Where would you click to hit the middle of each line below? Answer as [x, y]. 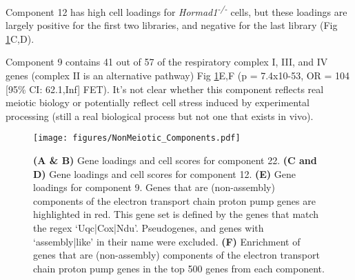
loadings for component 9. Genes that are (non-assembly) [154, 187]
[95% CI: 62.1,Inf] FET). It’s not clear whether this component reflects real [165, 89]
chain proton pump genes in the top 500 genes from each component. [179, 268]
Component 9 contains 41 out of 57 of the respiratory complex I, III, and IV [167, 62]
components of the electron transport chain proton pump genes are [174, 200]
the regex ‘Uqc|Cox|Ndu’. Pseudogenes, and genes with [149, 228]
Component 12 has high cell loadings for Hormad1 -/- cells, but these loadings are [176, 11]
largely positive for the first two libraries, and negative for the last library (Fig [172, 25]
